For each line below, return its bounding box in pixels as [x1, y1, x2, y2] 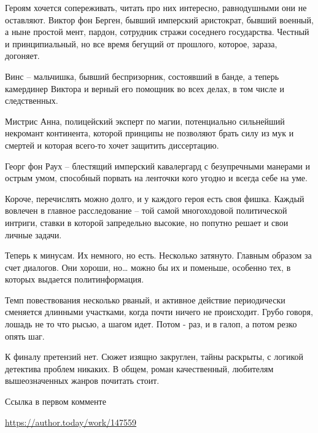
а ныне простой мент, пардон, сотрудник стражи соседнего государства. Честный [5, 25, 309, 38]
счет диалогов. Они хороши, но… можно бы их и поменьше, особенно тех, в [5, 260, 291, 273]
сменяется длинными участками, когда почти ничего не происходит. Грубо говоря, [5, 305, 313, 318]
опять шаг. [5, 329, 45, 342]
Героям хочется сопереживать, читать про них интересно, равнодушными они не [5, 1, 307, 14]
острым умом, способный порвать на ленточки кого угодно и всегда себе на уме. [5, 171, 308, 184]
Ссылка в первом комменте [5, 395, 106, 408]
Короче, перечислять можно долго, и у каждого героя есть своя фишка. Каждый [5, 192, 304, 205]
